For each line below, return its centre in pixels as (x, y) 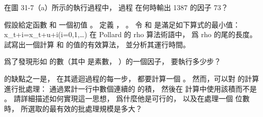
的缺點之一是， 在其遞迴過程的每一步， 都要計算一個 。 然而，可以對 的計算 (132, 78)
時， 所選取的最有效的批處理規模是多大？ (73, 108)
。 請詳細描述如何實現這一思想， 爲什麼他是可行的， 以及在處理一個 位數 (127, 98)
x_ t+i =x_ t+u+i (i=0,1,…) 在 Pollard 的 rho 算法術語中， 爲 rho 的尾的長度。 (130, 34)
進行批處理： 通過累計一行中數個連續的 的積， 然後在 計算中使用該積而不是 (130, 88)
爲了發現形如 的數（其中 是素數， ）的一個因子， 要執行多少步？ (113, 61)
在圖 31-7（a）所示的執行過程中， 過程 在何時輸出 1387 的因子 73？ (116, 7)
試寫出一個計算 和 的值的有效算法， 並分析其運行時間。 (97, 44)
